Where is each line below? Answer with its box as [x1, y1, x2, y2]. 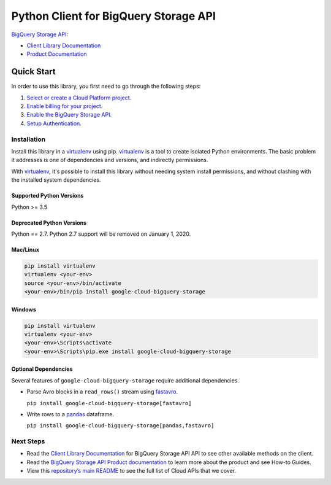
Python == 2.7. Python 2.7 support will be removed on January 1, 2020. [11, 230, 191, 238]
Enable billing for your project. [26, 103, 103, 110]
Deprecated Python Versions [11, 219, 87, 227]
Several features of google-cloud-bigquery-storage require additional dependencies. [11, 376, 239, 384]
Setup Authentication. [26, 120, 82, 127]
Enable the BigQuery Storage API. [26, 111, 112, 118]
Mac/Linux [11, 246, 40, 253]
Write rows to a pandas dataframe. [26, 410, 115, 417]
